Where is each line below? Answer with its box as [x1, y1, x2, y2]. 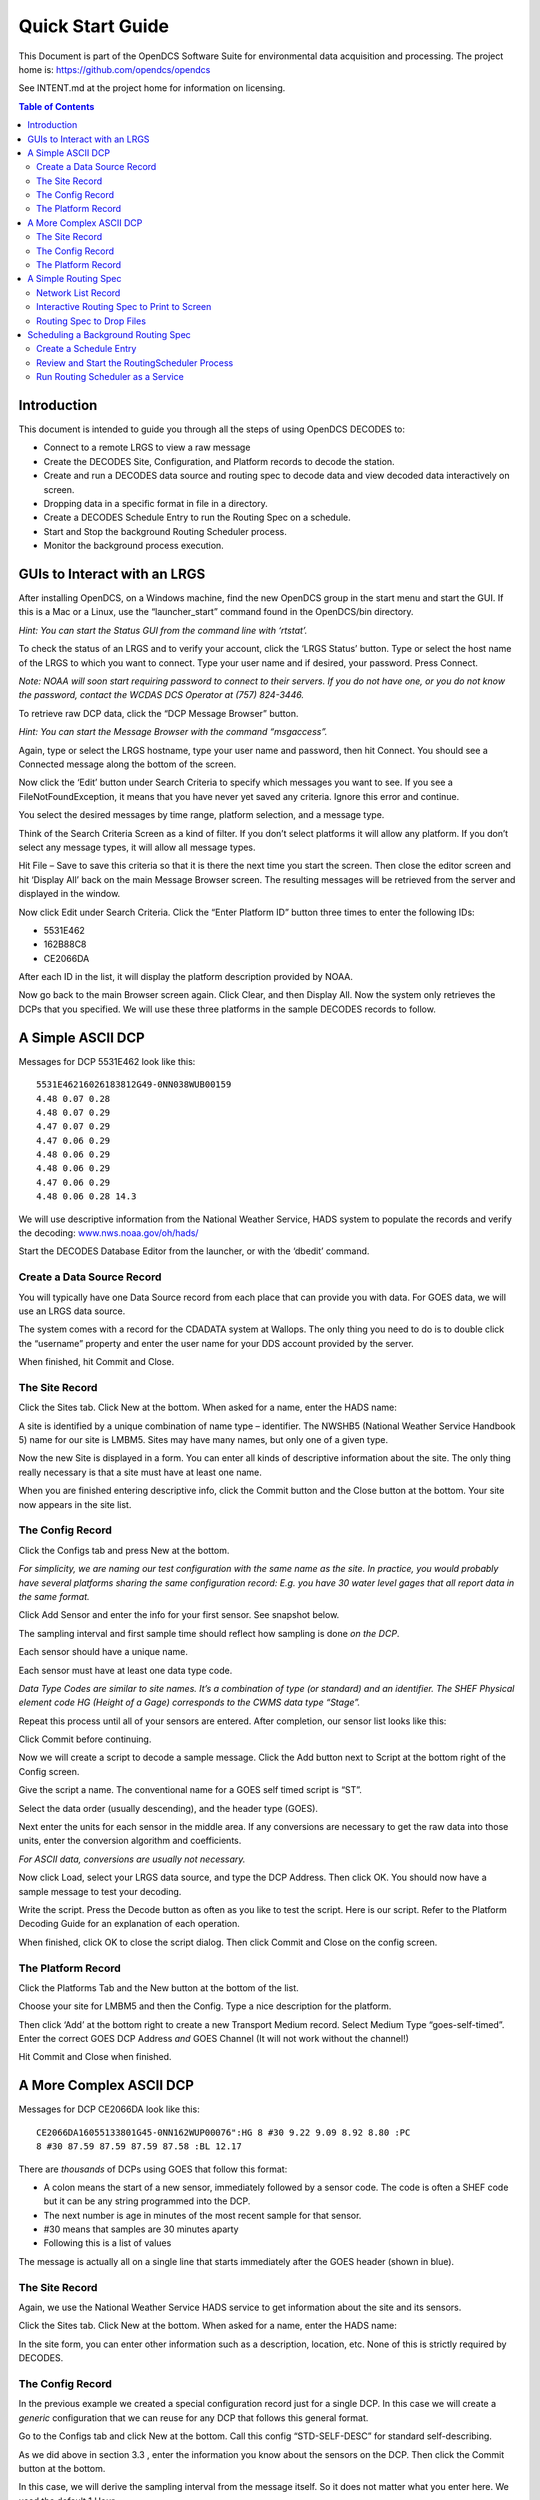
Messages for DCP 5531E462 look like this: [18, 1055, 196, 1067]
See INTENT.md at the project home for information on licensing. [18, 82, 286, 94]
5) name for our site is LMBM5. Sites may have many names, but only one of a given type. [18, 1434, 389, 1446]
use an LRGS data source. [18, 1305, 126, 1317]
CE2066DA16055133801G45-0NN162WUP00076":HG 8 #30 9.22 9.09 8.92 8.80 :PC [36, 2126, 411, 2138]
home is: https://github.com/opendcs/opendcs [18, 63, 211, 75]
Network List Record [36, 286, 121, 299]
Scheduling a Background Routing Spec [27, 328, 192, 340]
